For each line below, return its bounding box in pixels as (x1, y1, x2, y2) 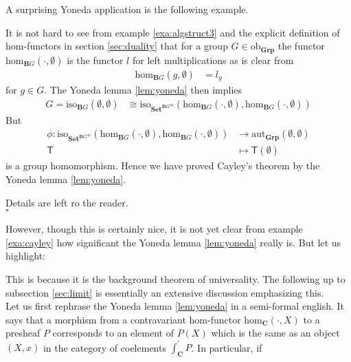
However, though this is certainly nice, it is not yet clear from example (5, 222, 303, 236)
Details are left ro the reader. (5, 195, 128, 209)
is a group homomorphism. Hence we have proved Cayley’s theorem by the (5, 158, 320, 173)
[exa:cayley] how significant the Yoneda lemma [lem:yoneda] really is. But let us (5, 235, 341, 249)
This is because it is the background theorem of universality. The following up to (5, 271, 346, 286)
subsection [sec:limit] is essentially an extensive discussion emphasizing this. (5, 285, 324, 299)
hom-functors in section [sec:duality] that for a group (5, 39, 228, 53)
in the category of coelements (43, 340, 166, 354)
